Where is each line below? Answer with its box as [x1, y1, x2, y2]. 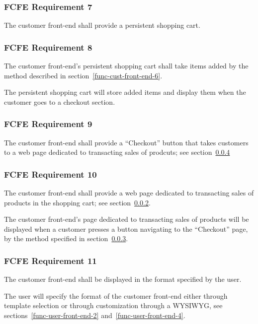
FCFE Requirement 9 [4, 118, 92, 130]
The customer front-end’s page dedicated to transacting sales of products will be [4, 214, 249, 224]
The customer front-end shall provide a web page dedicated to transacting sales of [4, 188, 254, 198]
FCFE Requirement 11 [4, 254, 97, 266]
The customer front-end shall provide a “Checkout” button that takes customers [4, 137, 249, 147]
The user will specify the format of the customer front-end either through [4, 290, 228, 301]
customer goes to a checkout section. [4, 96, 115, 107]
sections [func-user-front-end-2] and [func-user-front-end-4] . [4, 310, 185, 320]
